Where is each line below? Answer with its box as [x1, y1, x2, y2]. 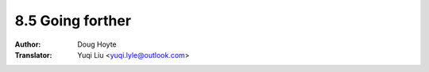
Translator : [14, 50, 52, 59]
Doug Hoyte [77, 40, 117, 49]
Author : [14, 40, 41, 49]
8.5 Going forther [14, 12, 131, 29]
